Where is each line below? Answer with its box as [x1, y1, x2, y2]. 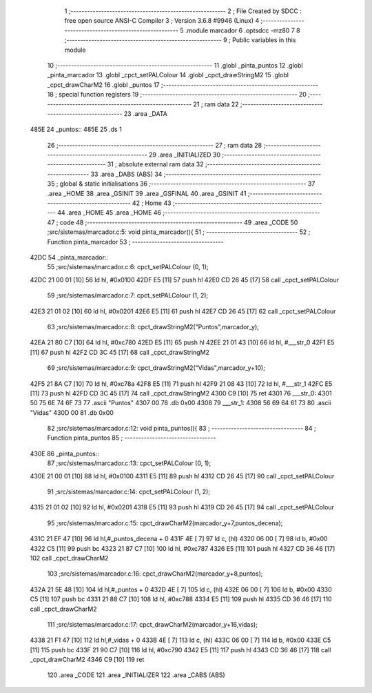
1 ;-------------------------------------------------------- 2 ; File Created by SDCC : [64, 7, 302, 15]
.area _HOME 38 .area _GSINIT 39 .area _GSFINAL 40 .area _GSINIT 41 [47, 189, 247, 197]
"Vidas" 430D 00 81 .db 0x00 [30, 408, 114, 417]
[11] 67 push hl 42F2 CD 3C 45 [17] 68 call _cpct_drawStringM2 [30, 348, 210, 356]
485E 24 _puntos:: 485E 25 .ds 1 [30, 125, 122, 134]
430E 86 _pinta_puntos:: [30, 449, 100, 458]
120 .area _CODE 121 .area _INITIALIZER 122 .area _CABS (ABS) [47, 671, 225, 679]
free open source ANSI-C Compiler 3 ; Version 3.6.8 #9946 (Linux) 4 [64, 17, 260, 25]
